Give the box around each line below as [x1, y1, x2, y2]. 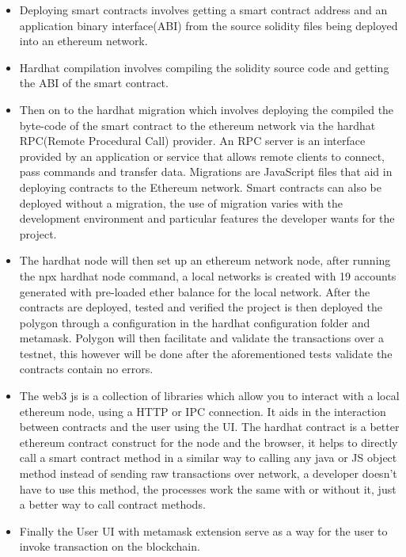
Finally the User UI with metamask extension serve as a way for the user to [19, 522, 388, 539]
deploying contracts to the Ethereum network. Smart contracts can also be [19, 178, 381, 195]
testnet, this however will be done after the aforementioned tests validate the [19, 345, 393, 361]
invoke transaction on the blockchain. [19, 538, 200, 555]
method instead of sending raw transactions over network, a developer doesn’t [19, 465, 397, 482]
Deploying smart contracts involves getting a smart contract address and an [19, 2, 388, 17]
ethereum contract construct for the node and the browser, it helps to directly [19, 433, 398, 450]
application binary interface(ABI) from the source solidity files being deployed [19, 17, 398, 33]
